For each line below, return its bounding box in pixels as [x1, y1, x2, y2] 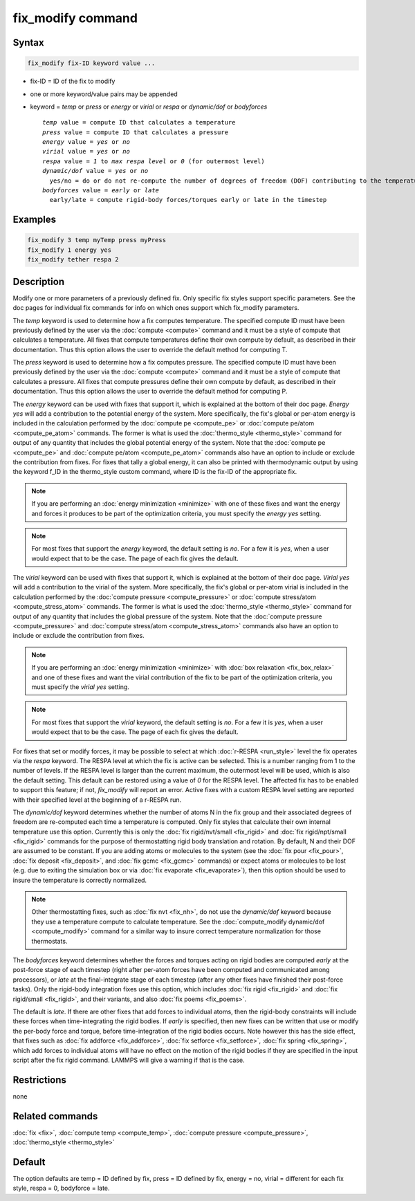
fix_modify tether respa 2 [27, 256, 119, 264]
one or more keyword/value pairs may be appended [30, 90, 178, 98]
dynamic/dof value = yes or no [42, 167, 149, 175]
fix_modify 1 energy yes [27, 246, 112, 254]
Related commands [12, 1110, 98, 1122]
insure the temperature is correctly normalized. [12, 876, 147, 884]
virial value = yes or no [42, 147, 131, 156]
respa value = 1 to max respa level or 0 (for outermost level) [42, 157, 266, 165]
